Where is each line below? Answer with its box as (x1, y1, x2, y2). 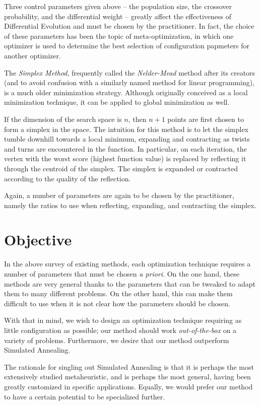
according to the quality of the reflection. (4, 173, 131, 183)
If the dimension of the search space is (4, 113, 122, 124)
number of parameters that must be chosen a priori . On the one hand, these (4, 268, 239, 279)
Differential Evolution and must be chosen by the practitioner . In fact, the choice (4, 21, 254, 31)
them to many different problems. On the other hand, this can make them (4, 288, 233, 299)
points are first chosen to (167, 113, 244, 124)
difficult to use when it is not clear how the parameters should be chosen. (4, 298, 230, 308)
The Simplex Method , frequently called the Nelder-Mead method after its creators (4, 67, 255, 78)
